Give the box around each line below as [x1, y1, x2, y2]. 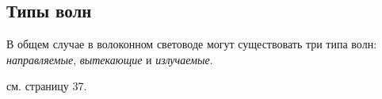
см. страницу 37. [6, 78, 87, 94]
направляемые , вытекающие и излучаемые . [6, 51, 213, 67]
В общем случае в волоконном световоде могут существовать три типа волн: [6, 36, 377, 52]
